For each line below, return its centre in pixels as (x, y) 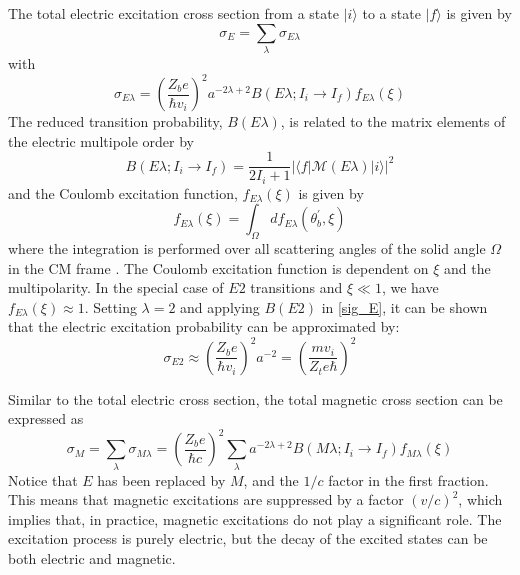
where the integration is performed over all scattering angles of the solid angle (247, 248)
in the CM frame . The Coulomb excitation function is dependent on (218, 267)
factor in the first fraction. (408, 479)
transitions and (296, 287)
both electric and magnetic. (92, 557)
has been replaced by (161, 479)
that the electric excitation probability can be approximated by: (204, 326)
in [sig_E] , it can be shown (404, 306)
